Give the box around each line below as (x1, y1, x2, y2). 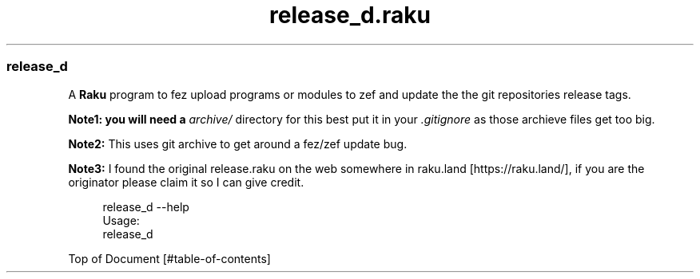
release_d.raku (269, 2, 431, 29)
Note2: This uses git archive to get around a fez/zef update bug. (68, 136, 408, 151)
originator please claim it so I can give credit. (68, 175, 304, 189)
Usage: (102, 213, 140, 227)
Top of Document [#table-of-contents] (68, 251, 271, 265)
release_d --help (102, 199, 189, 214)
